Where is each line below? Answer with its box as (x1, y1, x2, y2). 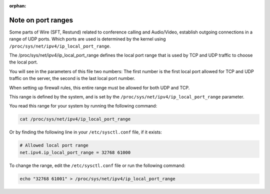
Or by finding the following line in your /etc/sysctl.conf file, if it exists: (9, 129, 162, 135)
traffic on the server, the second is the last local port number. (9, 75, 135, 81)
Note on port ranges (9, 15, 73, 24)
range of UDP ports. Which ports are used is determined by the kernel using (9, 36, 166, 42)
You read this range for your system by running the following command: (9, 103, 157, 109)
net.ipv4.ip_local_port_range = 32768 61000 (19, 149, 131, 155)
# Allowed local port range (19, 142, 88, 148)
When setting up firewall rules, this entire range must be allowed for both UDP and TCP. (9, 84, 190, 90)
